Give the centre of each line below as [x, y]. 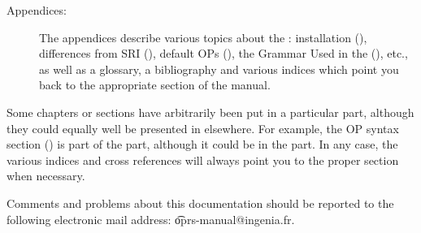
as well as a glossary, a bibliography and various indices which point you [219, 69]
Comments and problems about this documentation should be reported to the [200, 203]
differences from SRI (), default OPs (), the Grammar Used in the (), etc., [224, 53]
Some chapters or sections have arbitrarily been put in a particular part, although [210, 112]
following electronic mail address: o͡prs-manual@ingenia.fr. [151, 219]
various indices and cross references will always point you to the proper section [203, 160]
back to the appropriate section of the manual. [155, 85]
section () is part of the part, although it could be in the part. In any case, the [202, 144]
